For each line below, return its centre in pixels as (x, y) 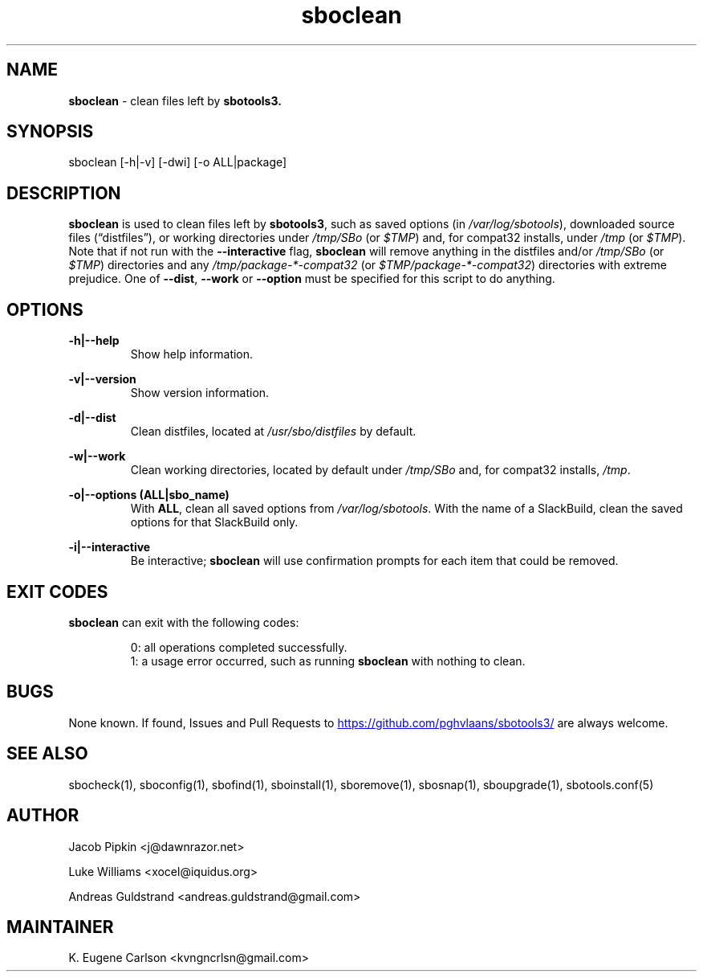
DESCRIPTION (64, 193)
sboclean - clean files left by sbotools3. (175, 100)
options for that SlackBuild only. (214, 522)
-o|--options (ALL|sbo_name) (149, 495)
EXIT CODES (57, 591)
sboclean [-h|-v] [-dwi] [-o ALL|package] (178, 162)
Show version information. (200, 393)
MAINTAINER (60, 927)
